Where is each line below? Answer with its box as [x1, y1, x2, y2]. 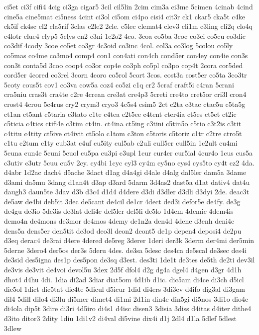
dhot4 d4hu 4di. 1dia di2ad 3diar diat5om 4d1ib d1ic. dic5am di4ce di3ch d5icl [4, 274, 244, 284]
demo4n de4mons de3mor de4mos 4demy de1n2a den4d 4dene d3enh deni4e [4, 216, 235, 226]
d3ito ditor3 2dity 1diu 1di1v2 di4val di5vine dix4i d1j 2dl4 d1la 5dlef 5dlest [4, 313, 237, 323]
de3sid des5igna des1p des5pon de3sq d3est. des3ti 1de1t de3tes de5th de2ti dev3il [4, 254, 255, 265]
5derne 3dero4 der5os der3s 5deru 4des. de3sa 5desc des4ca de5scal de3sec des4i [4, 245, 247, 255]
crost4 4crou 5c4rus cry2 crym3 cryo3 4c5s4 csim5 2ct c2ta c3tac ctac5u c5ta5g [4, 98, 246, 109]
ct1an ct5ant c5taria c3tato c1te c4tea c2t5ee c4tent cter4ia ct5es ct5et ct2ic [4, 108, 237, 119]
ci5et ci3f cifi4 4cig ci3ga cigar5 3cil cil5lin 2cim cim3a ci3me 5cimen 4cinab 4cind [4, 1, 253, 11]
